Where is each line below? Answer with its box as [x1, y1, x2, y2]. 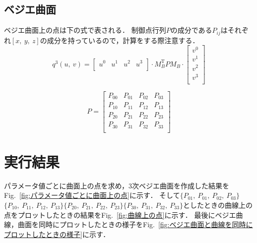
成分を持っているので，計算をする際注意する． [47, 35, 199, 45]
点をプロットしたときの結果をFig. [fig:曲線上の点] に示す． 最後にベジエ [4, 209, 236, 220]
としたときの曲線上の [183, 200, 253, 210]
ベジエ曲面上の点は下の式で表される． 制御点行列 [4, 25, 166, 35]
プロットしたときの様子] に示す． [4, 229, 110, 239]
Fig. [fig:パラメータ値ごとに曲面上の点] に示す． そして [4, 190, 180, 200]
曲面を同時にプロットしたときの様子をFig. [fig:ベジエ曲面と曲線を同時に [17, 219, 253, 230]
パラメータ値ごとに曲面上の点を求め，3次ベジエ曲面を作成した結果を [4, 180, 229, 190]
